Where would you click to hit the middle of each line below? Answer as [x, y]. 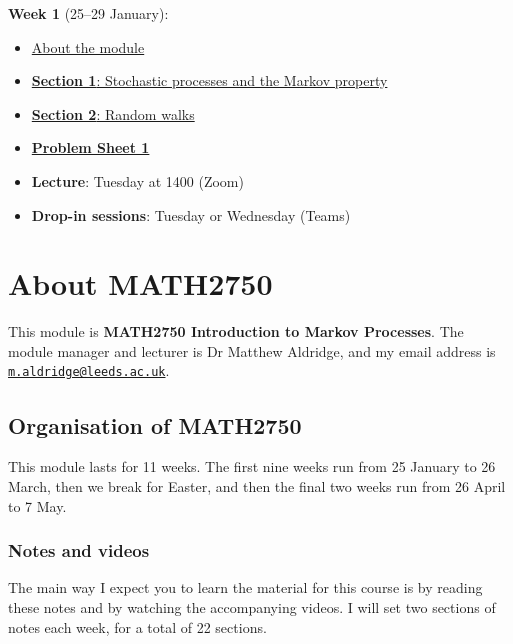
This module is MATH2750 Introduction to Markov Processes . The [236, 331]
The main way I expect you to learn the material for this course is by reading [245, 587]
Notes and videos [79, 550]
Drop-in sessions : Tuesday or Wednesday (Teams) [191, 214]
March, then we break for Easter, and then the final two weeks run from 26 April [257, 485]
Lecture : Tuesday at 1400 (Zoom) [137, 180]
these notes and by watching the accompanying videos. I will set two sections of [252, 606]
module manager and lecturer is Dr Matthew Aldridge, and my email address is [252, 350]
